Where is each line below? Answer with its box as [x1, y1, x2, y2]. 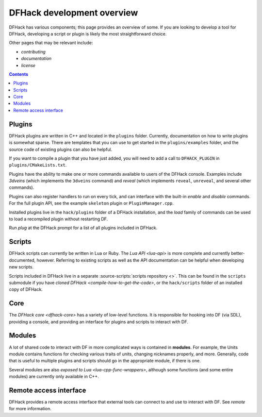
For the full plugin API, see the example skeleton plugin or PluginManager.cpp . [9, 200, 174, 206]
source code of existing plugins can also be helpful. [9, 146, 113, 152]
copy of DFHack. [9, 286, 43, 292]
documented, [9, 257, 36, 263]
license [21, 62, 36, 68]
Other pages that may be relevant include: [9, 40, 93, 46]
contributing [21, 49, 46, 54]
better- [231, 250, 245, 256]
